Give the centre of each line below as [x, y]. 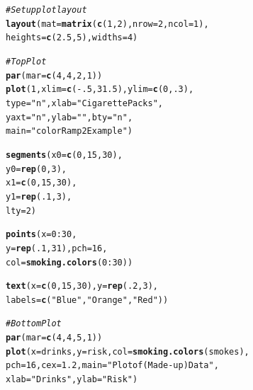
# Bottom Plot [34, 324]
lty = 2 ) [21, 211]
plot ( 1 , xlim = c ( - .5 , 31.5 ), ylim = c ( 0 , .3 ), [100, 90]
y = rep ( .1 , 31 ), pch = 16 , [57, 248]
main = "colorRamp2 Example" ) [69, 131]
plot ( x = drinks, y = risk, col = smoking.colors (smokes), [128, 351]
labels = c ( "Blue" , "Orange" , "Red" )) [87, 300]
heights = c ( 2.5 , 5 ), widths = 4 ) [72, 38]
